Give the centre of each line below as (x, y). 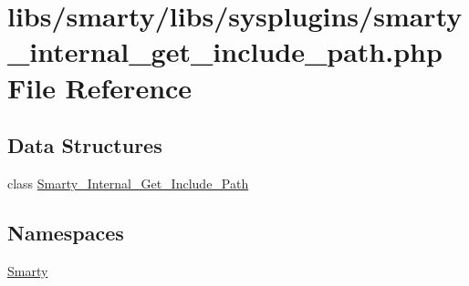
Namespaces (66, 232)
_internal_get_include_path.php (225, 51)
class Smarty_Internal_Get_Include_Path (128, 183)
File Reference (100, 87)
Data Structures (85, 145)
